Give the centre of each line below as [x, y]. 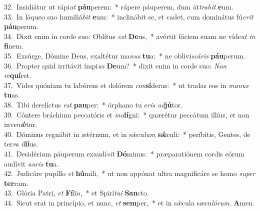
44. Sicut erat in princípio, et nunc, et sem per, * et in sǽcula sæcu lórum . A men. [129, 202]
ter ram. [16, 183]
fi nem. [14, 46]
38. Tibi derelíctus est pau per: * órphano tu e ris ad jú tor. [93, 104]
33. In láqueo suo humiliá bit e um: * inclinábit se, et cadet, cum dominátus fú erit [129, 16]
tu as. [12, 95]
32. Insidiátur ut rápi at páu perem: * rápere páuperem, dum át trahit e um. [119, 6]
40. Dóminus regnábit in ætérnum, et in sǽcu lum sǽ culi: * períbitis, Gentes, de [127, 134]
